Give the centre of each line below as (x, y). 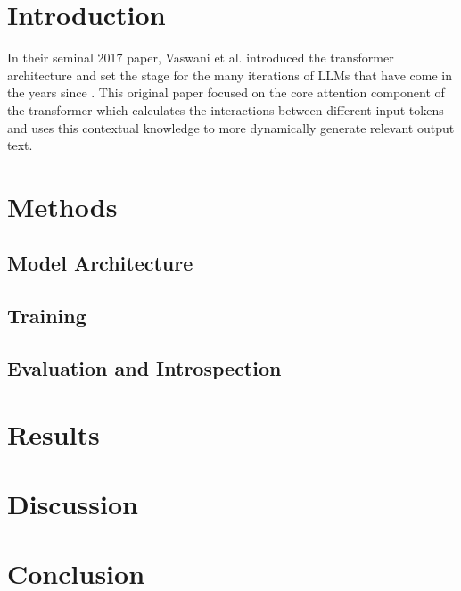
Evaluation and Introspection (144, 368)
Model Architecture (100, 263)
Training (47, 316)
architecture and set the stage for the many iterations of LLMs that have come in (230, 75)
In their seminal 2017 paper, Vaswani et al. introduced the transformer (201, 58)
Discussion (73, 503)
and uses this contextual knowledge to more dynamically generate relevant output (231, 127)
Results (54, 433)
